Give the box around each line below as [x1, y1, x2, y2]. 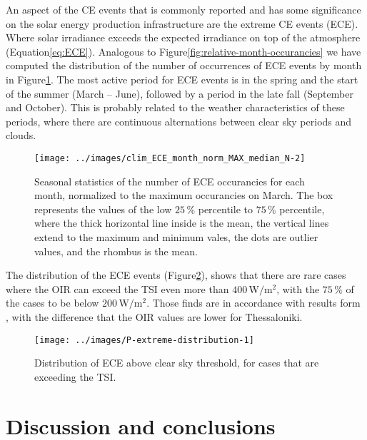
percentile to [198, 201, 253, 216]
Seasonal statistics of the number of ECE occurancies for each [34, 173, 305, 188]
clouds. [6, 128, 36, 143]
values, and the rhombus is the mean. [34, 243, 198, 258]
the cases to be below [6, 295, 99, 310]
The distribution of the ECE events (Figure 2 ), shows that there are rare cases [6, 267, 346, 282]
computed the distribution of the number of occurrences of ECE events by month [6, 58, 362, 73]
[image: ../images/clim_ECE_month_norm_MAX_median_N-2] [34, 153, 306, 163]
